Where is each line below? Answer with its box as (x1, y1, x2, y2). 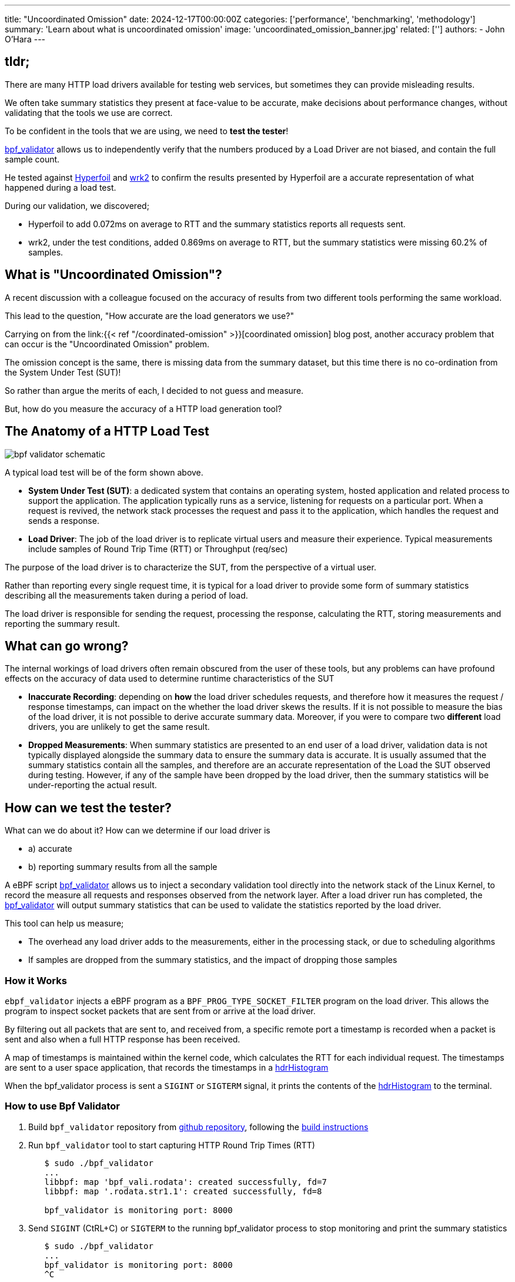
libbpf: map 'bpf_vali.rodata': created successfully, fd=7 (44, 1177, 327, 1187)
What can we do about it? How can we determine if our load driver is (5, 825, 270, 836)
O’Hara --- (5, 34, 46, 44)
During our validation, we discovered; (5, 200, 149, 211)
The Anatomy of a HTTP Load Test (5, 424, 209, 439)
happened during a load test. (5, 182, 116, 192)
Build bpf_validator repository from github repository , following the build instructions (28, 1121, 369, 1132)
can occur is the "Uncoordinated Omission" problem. (5, 338, 210, 349)
